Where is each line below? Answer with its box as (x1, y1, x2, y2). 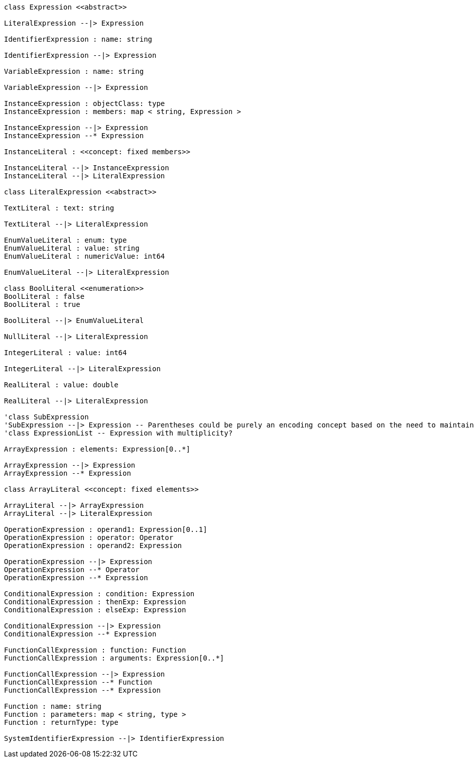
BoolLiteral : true (4, 300, 80, 308)
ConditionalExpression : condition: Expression (4, 590, 195, 598)
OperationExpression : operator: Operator (4, 533, 174, 541)
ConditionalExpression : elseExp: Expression (4, 606, 186, 614)
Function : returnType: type (4, 718, 118, 726)
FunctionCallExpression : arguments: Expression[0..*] (4, 654, 224, 662)
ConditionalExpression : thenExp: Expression (4, 598, 186, 606)
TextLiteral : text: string (4, 204, 114, 212)
